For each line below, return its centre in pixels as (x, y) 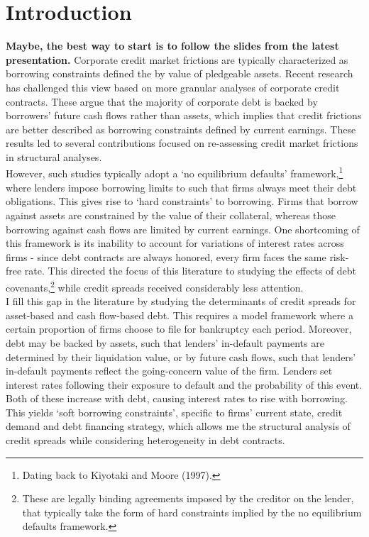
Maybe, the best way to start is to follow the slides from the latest (172, 46)
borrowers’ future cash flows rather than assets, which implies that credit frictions (184, 115)
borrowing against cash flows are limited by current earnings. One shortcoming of (183, 229)
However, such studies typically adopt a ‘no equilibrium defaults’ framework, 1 (175, 172)
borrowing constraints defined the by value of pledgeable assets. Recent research (180, 73)
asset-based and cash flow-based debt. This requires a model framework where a (180, 315)
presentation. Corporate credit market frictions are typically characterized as (177, 59)
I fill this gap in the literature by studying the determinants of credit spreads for (181, 301)
